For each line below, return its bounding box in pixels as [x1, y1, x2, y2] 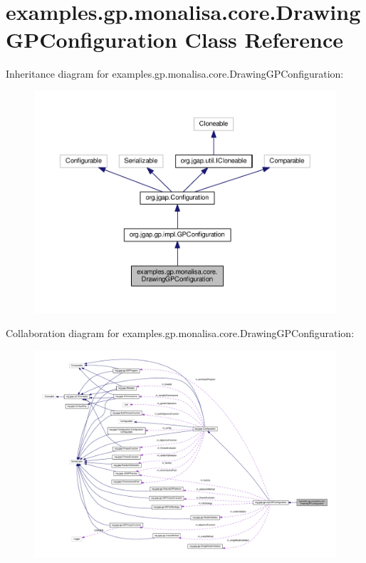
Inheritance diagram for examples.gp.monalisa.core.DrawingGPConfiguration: [6, 66, 344, 81]
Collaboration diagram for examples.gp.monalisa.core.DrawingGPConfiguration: [6, 325, 355, 340]
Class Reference [184, 25, 344, 54]
